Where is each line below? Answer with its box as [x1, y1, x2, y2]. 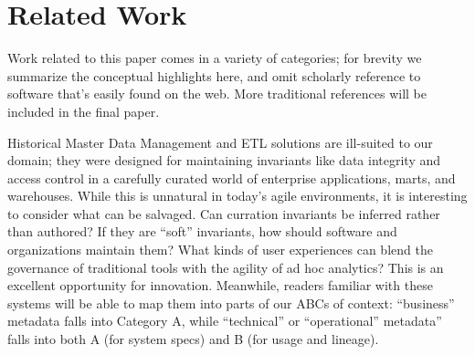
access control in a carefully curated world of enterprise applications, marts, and [7, 168, 456, 187]
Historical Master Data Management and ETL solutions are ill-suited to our [7, 132, 433, 151]
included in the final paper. [7, 101, 160, 120]
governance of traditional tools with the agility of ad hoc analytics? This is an [7, 257, 444, 277]
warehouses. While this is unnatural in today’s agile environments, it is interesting [7, 186, 468, 205]
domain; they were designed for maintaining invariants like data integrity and [7, 151, 441, 170]
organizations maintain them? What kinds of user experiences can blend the [7, 240, 433, 259]
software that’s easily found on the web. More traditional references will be [7, 84, 427, 103]
